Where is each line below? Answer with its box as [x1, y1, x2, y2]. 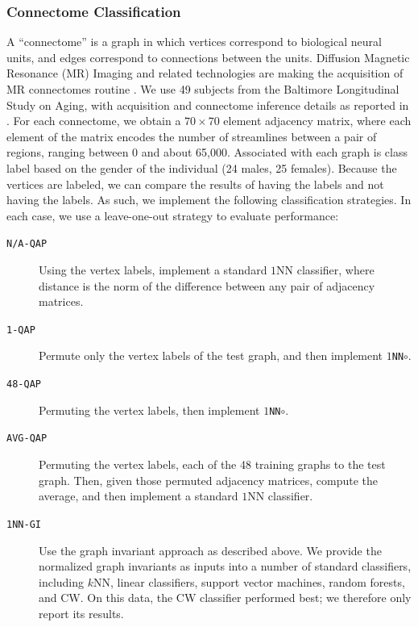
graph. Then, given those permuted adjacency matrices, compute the [39, 471, 379, 488]
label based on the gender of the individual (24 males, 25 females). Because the [6, 159, 397, 176]
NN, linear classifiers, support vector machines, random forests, [93, 573, 405, 590]
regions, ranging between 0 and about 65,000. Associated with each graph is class [6, 144, 408, 161]
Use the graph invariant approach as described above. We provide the [39, 541, 382, 558]
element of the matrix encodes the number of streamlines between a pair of [6, 127, 377, 144]
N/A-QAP [6, 238, 48, 250]
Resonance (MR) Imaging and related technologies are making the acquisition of [6, 65, 404, 82]
